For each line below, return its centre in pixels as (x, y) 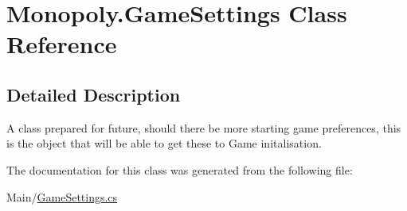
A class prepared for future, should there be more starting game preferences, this (204, 127)
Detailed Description (94, 94)
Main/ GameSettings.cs (62, 196)
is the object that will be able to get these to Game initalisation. (164, 143)
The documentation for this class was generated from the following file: (180, 169)
